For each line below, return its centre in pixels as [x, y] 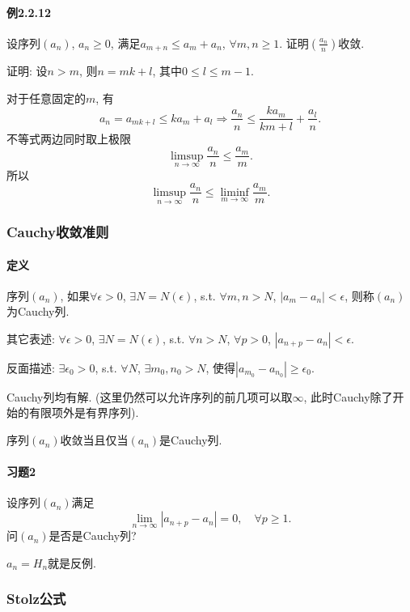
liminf [235, 192]
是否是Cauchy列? [93, 535]
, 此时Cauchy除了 [348, 396]
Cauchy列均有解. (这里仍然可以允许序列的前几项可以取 [150, 396]
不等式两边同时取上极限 [69, 138]
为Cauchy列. [38, 311]
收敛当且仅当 [94, 440]
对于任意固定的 [46, 98]
